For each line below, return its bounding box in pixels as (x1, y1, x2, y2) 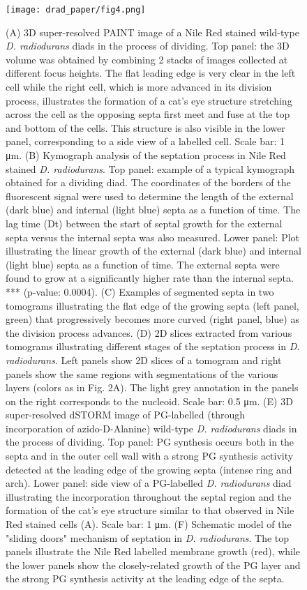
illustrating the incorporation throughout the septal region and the (6, 489, 292, 504)
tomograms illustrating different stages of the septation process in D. (6, 339, 300, 354)
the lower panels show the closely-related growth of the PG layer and (6, 557, 301, 572)
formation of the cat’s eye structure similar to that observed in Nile (6, 503, 294, 517)
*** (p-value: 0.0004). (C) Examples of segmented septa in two (6, 284, 274, 298)
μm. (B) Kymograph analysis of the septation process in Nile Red (6, 148, 286, 162)
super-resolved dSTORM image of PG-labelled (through (6, 407, 246, 422)
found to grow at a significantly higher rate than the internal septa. (6, 271, 294, 285)
